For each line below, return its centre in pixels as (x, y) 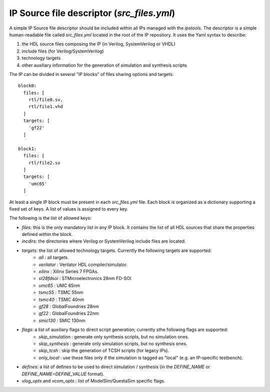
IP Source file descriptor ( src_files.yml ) (92, 13)
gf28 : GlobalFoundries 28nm (69, 306)
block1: (27, 148)
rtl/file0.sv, (46, 100)
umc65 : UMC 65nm (59, 285)
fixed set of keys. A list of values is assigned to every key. (69, 209)
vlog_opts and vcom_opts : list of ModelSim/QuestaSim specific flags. (93, 380)
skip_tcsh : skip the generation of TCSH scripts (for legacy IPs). (104, 350)
